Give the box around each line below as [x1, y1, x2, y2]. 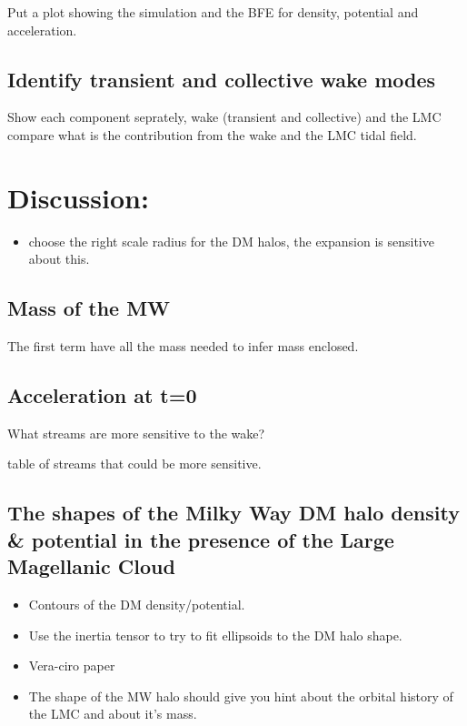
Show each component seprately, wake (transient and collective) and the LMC [7, 107, 442, 126]
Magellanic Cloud [7, 552, 175, 580]
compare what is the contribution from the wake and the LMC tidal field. [7, 125, 417, 144]
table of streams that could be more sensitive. [7, 454, 262, 473]
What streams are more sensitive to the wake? [7, 423, 265, 442]
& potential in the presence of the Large [7, 525, 394, 553]
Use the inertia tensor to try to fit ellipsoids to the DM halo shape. [28, 625, 402, 644]
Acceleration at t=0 [7, 381, 197, 409]
